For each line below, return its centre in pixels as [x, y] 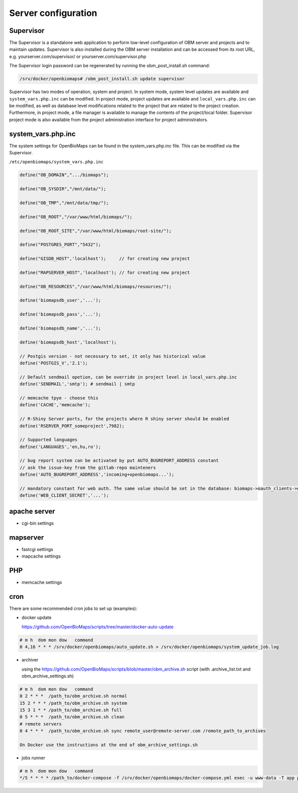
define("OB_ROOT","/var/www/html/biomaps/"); [76, 217]
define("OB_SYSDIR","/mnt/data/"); [63, 189]
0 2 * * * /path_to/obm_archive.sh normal [74, 696]
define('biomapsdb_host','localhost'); [68, 342]
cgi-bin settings [38, 523]
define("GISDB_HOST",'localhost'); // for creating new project [105, 259]
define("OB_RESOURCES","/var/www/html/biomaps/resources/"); [96, 286]
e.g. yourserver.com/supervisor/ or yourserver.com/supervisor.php [78, 56]
